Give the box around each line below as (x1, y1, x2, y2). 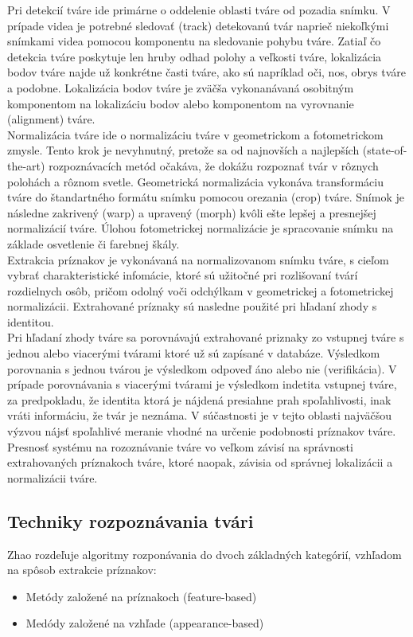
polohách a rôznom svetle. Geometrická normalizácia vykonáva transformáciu (7, 173, 384, 190)
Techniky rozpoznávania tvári (7, 508, 254, 533)
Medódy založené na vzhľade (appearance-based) (25, 615, 264, 631)
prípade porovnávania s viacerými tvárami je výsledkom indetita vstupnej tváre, (7, 376, 397, 393)
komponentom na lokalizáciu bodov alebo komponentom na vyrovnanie (7, 95, 354, 111)
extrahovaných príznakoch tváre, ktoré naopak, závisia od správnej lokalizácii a (7, 454, 393, 471)
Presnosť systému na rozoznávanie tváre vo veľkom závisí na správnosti (7, 438, 353, 455)
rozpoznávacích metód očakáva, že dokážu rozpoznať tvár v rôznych (49, 157, 379, 174)
